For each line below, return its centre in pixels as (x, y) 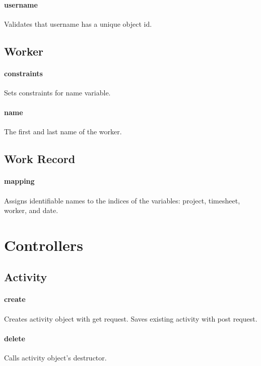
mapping (19, 181)
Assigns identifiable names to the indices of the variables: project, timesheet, (122, 200)
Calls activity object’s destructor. (55, 358)
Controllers (44, 245)
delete (15, 338)
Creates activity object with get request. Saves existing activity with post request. (131, 318)
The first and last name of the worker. (63, 132)
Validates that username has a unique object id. (78, 23)
